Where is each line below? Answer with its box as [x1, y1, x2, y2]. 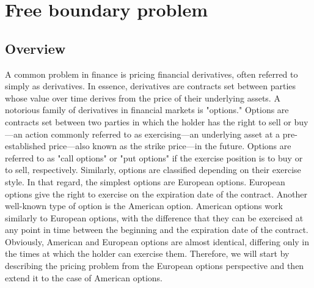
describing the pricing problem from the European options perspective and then [5, 259, 304, 272]
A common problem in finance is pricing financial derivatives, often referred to [5, 67, 298, 80]
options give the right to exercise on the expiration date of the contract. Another [5, 187, 308, 200]
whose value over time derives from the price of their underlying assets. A [5, 91, 280, 104]
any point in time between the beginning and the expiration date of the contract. [5, 223, 309, 236]
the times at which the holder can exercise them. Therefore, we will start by [5, 247, 290, 260]
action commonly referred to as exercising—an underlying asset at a [25, 127, 280, 140]
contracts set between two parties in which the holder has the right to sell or [5, 115, 291, 128]
